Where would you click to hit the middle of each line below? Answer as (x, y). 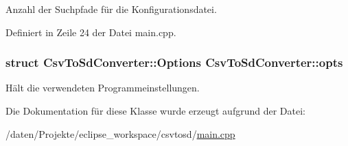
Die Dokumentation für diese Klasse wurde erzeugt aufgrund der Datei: (155, 111)
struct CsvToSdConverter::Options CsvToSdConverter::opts (174, 62)
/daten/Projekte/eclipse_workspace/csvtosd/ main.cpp (120, 133)
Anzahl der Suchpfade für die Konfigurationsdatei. (111, 9)
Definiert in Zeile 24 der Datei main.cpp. (91, 32)
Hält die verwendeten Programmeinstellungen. (103, 88)
